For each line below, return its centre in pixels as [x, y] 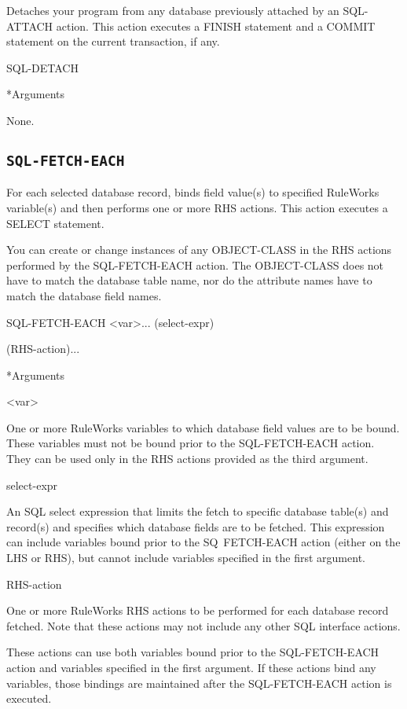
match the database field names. [84, 295]
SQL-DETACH [42, 67]
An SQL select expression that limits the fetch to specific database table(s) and [198, 511]
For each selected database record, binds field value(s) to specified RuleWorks [193, 192]
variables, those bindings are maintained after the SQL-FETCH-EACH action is [199, 683]
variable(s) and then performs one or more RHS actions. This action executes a [197, 207]
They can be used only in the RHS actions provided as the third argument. [187, 459]
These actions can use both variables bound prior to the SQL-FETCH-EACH [193, 652]
